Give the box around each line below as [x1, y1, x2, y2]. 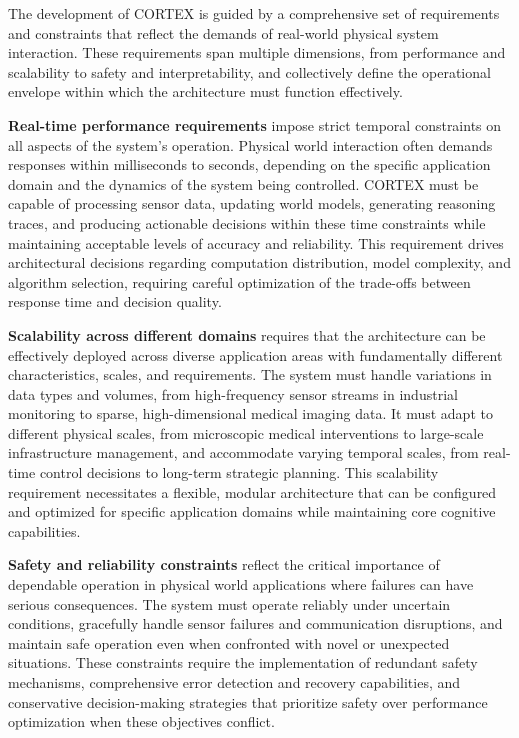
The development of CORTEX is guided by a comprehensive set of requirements [8, 3, 500, 23]
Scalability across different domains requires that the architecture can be [8, 324, 486, 345]
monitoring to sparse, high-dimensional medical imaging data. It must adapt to [8, 403, 493, 424]
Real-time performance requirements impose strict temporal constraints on [8, 114, 502, 135]
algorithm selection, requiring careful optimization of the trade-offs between [8, 271, 471, 292]
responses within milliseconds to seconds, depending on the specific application [8, 154, 491, 175]
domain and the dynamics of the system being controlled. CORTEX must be [8, 173, 479, 194]
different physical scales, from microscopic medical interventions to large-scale [8, 422, 484, 443]
